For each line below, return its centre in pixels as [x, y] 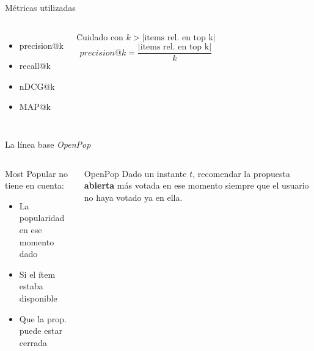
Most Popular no [36, 173]
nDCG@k [37, 86]
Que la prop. [43, 318]
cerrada [33, 342]
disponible [38, 298]
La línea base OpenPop [48, 144]
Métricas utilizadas [40, 7]
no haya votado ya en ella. [133, 197]
